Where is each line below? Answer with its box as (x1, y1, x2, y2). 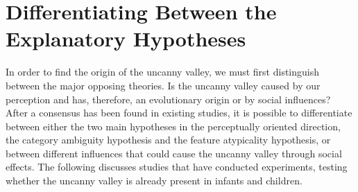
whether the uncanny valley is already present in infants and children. (6, 173, 302, 188)
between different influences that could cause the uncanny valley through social (6, 146, 342, 160)
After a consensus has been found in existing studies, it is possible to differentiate (6, 105, 352, 120)
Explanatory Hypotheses (6, 24, 246, 53)
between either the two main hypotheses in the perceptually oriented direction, (6, 119, 341, 133)
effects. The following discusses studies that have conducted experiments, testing (6, 159, 348, 174)
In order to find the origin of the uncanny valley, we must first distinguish (6, 64, 320, 79)
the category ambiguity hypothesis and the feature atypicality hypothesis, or (6, 132, 331, 147)
